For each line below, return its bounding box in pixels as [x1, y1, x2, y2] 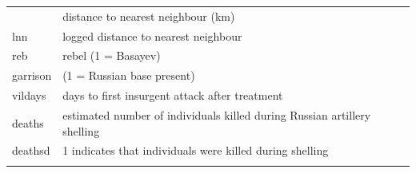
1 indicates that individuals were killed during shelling [62, 142, 329, 159]
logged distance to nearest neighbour [62, 27, 242, 44]
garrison [12, 67, 52, 84]
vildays [12, 87, 46, 104]
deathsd [12, 142, 50, 159]
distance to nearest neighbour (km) [62, 7, 235, 24]
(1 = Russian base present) [62, 67, 195, 84]
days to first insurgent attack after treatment [62, 87, 283, 104]
